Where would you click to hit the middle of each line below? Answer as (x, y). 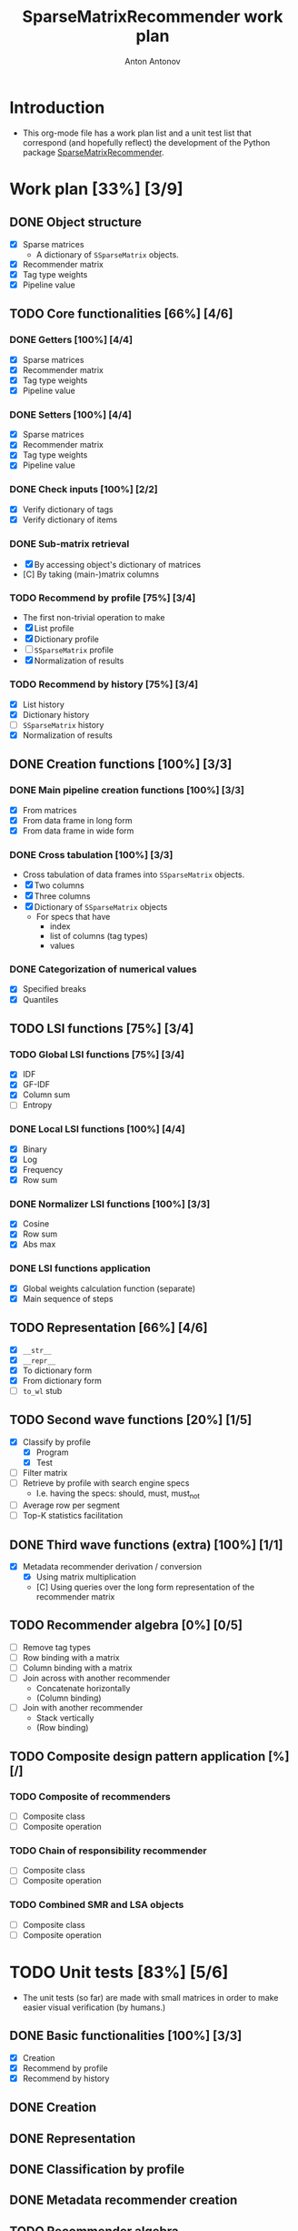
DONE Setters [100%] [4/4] (70, 414)
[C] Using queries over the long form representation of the (145, 1587)
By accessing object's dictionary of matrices (118, 565)
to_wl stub (42, 1391)
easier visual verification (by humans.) (94, 2007)
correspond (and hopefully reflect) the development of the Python (146, 142)
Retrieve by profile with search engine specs (106, 1483)
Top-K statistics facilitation (73, 1516)
